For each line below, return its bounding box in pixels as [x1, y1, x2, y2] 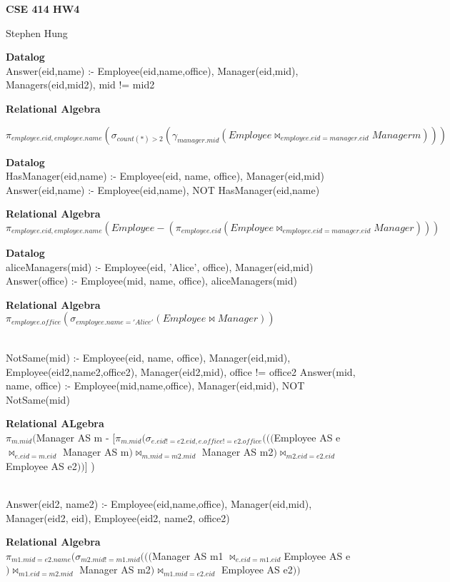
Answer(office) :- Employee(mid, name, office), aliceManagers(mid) [6, 273, 297, 288]
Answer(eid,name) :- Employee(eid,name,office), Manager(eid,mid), [6, 63, 299, 78]
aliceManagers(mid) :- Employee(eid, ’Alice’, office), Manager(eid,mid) [6, 259, 314, 274]
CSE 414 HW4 [6, 1, 80, 16]
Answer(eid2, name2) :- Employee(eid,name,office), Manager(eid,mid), [6, 496, 312, 511]
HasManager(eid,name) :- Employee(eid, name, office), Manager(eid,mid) [6, 168, 325, 183]
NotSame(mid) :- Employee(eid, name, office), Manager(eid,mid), [6, 349, 291, 364]
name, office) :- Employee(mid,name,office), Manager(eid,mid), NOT [6, 378, 305, 393]
